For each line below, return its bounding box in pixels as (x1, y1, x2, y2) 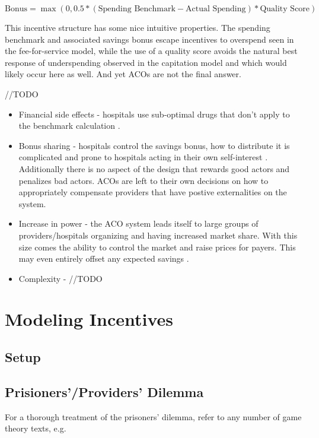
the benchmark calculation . (18, 119, 120, 132)
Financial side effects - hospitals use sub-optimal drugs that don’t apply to (18, 107, 290, 120)
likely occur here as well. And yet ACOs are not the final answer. (5, 68, 241, 80)
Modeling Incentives (5, 307, 173, 331)
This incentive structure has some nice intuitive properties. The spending (5, 21, 270, 33)
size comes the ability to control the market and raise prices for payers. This (18, 240, 296, 253)
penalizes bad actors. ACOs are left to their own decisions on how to (18, 174, 269, 186)
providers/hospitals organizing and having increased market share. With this (18, 228, 298, 241)
